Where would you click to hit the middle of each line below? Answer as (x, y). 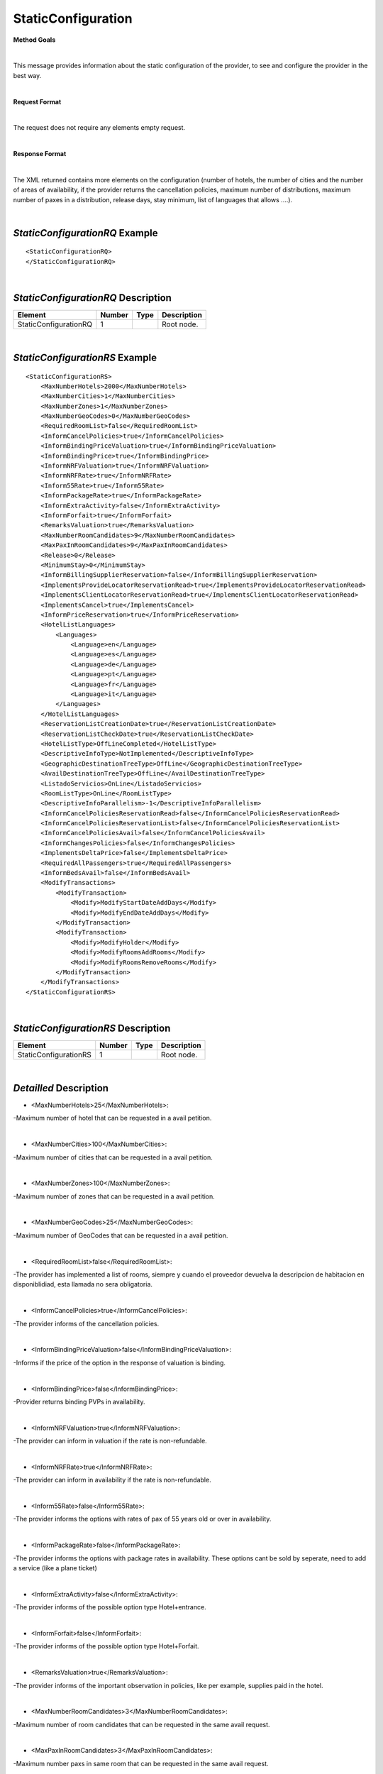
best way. (27, 75)
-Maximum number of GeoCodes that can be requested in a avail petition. (121, 1235)
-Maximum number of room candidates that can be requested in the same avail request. (141, 1724)
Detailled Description (61, 1088)
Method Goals (34, 40)
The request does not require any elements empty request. (99, 128)
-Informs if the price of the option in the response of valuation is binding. (120, 1362)
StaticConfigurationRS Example (85, 357)
